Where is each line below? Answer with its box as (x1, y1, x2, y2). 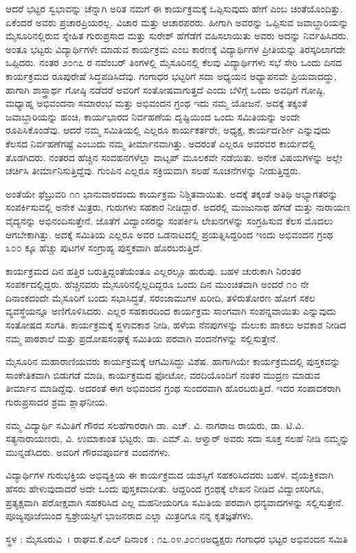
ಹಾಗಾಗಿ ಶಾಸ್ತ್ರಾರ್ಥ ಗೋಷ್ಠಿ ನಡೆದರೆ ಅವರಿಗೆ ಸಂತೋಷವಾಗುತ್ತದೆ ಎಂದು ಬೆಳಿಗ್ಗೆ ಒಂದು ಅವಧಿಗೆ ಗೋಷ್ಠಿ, (5, 82, 326, 96)
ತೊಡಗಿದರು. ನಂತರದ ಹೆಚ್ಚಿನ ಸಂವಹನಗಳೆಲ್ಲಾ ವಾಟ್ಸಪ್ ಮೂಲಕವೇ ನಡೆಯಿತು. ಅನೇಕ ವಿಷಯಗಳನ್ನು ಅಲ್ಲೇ (5, 149, 343, 164)
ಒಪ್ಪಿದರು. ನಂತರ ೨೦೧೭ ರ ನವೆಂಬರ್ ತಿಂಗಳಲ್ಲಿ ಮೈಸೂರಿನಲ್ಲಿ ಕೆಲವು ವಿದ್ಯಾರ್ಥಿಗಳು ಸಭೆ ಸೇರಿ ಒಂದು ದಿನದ (5, 55, 342, 70)
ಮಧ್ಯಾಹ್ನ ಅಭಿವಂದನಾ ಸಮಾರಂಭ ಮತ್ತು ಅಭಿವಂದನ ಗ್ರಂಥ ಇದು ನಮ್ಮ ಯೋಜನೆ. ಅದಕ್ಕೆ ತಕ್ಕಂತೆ (5, 96, 307, 110)
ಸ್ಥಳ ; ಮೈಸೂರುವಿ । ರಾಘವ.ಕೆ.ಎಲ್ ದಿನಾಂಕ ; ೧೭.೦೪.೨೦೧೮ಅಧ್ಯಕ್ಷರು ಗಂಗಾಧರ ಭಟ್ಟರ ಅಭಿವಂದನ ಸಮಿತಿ (5, 531, 348, 545)
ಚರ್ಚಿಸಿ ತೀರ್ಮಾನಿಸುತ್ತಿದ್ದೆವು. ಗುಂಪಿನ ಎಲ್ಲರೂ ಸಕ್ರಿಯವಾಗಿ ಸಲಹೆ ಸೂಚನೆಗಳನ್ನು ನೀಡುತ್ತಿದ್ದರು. (5, 163, 301, 178)
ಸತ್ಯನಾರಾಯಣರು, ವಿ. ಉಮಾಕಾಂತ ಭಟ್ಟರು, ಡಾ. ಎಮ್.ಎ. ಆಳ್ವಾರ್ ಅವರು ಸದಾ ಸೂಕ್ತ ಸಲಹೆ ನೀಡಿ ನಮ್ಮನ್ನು (5, 431, 350, 446)
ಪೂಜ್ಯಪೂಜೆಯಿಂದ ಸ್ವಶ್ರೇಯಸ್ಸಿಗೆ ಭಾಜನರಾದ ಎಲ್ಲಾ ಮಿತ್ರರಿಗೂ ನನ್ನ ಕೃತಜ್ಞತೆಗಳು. (5, 508, 254, 523)
